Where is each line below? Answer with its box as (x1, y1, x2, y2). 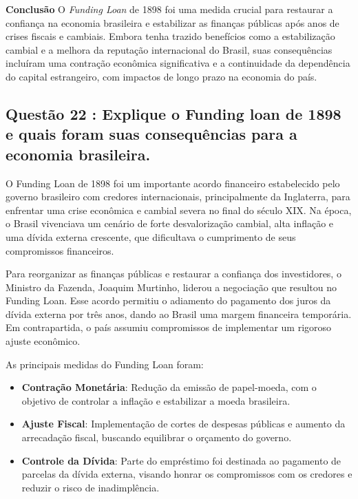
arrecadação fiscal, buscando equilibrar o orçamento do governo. (21, 430, 292, 445)
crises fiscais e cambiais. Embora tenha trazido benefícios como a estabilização (6, 29, 335, 43)
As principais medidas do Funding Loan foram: (6, 357, 204, 371)
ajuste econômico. (6, 334, 81, 348)
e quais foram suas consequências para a (6, 123, 297, 145)
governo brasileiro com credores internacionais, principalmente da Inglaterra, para (6, 189, 350, 204)
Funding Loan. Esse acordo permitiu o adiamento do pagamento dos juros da (6, 293, 331, 308)
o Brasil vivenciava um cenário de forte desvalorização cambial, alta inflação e (6, 216, 334, 231)
